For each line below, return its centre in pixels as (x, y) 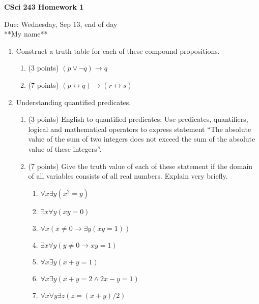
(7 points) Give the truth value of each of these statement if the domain (140, 166)
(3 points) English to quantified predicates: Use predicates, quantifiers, (138, 119)
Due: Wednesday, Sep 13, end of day (61, 24)
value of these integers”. (65, 148)
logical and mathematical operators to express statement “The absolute (140, 129)
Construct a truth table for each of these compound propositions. (118, 50)
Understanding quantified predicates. (74, 102)
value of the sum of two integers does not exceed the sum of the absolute (142, 139)
